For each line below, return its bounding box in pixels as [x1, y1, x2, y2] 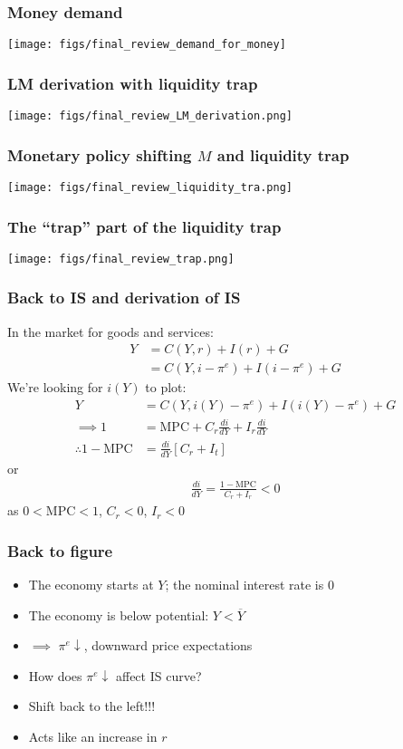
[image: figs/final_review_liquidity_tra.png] [7, 180, 293, 194]
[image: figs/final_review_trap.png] [7, 252, 235, 265]
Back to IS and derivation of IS [7, 286, 241, 309]
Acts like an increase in [28, 726, 158, 745]
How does [28, 666, 82, 685]
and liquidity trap [216, 143, 350, 166]
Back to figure [7, 539, 113, 562]
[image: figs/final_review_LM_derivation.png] [7, 110, 293, 123]
